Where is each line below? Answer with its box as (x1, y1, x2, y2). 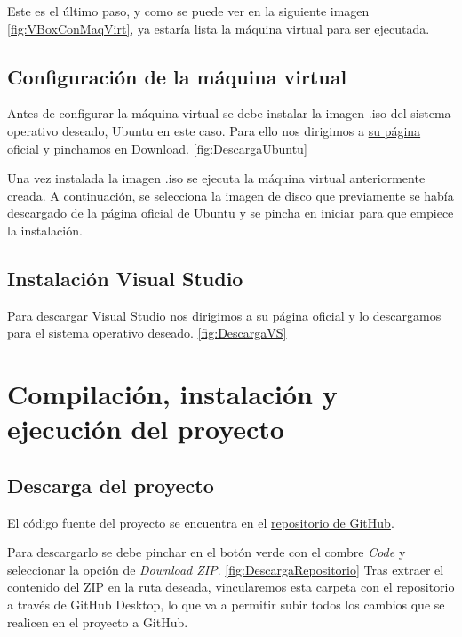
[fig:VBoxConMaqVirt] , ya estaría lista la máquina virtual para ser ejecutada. (7, 19, 430, 37)
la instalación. (7, 220, 83, 239)
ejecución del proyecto (7, 410, 284, 447)
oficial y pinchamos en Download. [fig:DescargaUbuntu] (7, 139, 307, 157)
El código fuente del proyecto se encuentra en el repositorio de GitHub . (7, 513, 394, 531)
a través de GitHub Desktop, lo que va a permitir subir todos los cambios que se (7, 595, 445, 614)
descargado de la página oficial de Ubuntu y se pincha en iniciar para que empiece (7, 203, 454, 222)
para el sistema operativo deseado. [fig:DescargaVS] (7, 323, 287, 342)
